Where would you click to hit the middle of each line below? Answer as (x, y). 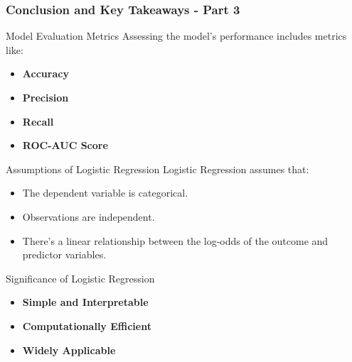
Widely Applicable (69, 350)
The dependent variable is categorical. (105, 193)
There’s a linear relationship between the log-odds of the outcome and (175, 240)
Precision (46, 97)
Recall (38, 121)
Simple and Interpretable (85, 302)
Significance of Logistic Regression (80, 278)
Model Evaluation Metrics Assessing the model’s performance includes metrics (176, 36)
